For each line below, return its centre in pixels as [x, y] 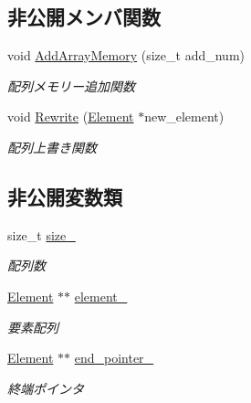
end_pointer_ [114, 358]
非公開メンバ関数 [84, 17]
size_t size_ [42, 234]
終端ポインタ [46, 388]
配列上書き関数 [52, 147]
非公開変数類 [65, 196]
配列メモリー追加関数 [71, 85]
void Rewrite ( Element [71, 117]
